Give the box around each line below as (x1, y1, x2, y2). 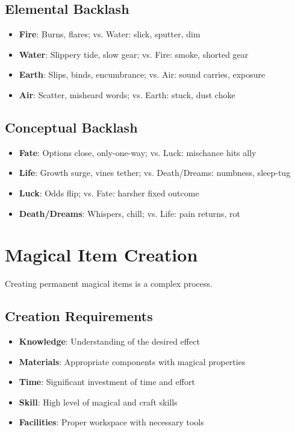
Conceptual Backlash (5, 117, 138, 136)
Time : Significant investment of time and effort (19, 375, 195, 388)
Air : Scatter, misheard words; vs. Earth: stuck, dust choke (19, 88, 235, 101)
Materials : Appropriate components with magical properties (19, 355, 246, 368)
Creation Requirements (5, 307, 153, 325)
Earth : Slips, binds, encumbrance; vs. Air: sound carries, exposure (19, 68, 265, 81)
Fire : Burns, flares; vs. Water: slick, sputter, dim (19, 28, 200, 40)
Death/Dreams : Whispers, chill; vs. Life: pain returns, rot (19, 207, 240, 219)
